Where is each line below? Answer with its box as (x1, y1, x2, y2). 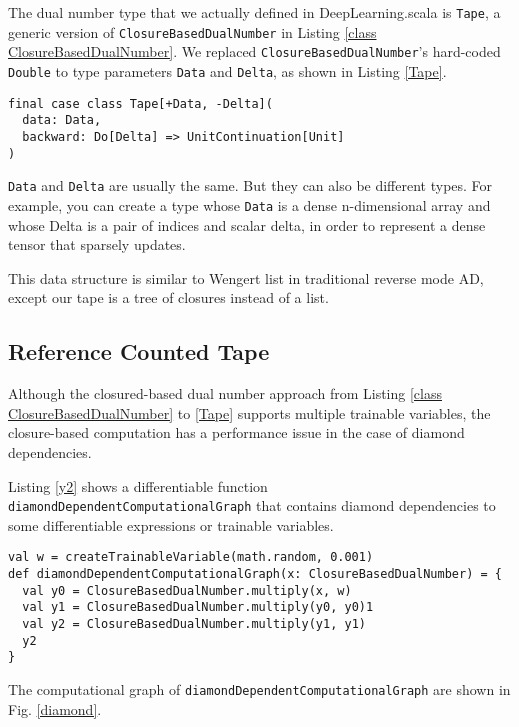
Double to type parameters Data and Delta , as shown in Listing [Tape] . (8, 60, 447, 81)
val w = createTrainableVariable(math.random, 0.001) (8, 550, 374, 565)
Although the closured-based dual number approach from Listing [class (8, 383, 442, 404)
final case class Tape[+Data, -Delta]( (8, 96, 273, 111)
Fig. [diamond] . (8, 698, 102, 719)
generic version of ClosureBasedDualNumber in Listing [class (8, 21, 377, 42)
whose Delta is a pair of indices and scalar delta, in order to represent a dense (8, 214, 486, 235)
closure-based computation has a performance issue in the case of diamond (8, 422, 465, 443)
